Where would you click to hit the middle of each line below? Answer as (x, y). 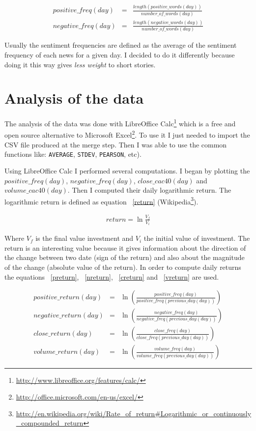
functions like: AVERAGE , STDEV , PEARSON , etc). (73, 154)
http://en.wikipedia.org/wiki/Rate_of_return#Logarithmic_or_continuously (134, 413)
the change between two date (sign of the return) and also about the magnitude (125, 257)
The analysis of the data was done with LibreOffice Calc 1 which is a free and (120, 123)
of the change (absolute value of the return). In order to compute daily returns (123, 267)
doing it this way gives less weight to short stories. (80, 64)
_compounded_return (50, 423)
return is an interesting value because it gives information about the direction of (125, 247)
